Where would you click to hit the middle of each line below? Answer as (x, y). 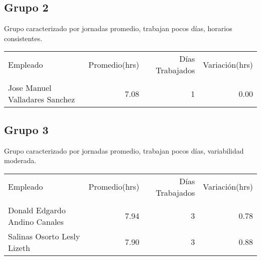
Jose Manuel (30, 88)
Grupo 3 (26, 129)
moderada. (20, 160)
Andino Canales (36, 221)
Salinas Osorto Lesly (44, 236)
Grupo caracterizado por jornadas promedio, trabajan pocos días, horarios (118, 28)
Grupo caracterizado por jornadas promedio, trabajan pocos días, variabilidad (124, 150)
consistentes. (23, 38)
